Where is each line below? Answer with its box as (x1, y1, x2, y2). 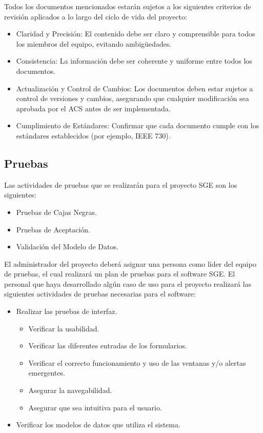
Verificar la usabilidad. (28, 323, 99, 333)
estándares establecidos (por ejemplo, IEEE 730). (16, 130, 171, 141)
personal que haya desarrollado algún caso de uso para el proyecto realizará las (4, 278, 252, 289)
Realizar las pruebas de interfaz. (16, 306, 117, 317)
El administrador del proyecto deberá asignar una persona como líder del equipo (4, 258, 256, 269)
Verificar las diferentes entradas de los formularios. (28, 340, 187, 351)
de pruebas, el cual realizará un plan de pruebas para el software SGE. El (4, 268, 235, 279)
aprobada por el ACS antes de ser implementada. (16, 103, 171, 113)
